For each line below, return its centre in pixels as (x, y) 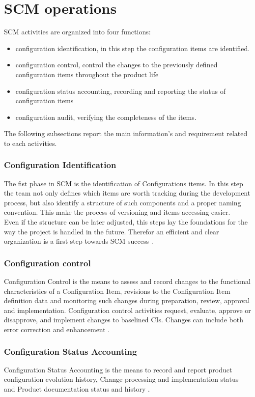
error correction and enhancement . (57, 329)
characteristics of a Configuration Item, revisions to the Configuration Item (117, 291)
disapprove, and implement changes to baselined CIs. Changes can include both (124, 320)
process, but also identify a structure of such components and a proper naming (123, 202)
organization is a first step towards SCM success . (79, 241)
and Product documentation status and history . (77, 389)
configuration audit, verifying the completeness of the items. (106, 117)
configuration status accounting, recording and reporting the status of (120, 91)
